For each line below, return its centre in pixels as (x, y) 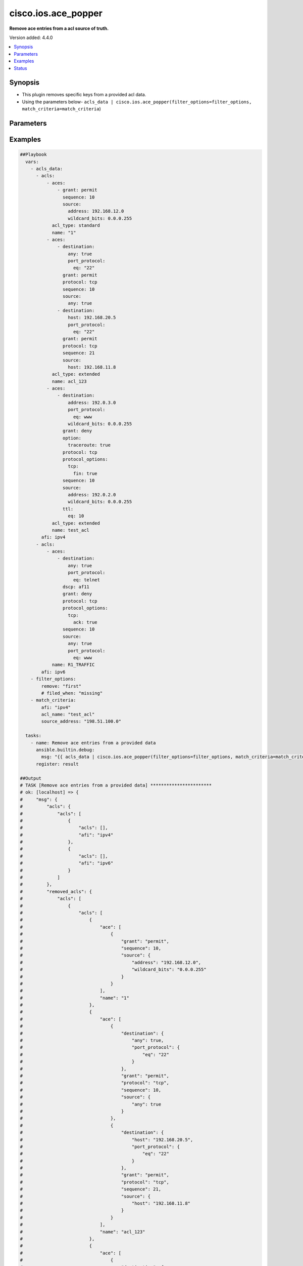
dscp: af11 (76, 587)
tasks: (34, 736)
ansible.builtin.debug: (65, 750)
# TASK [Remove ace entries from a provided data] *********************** (116, 785)
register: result (58, 764)
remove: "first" (61, 686)
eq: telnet (87, 580)
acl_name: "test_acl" (68, 715)
